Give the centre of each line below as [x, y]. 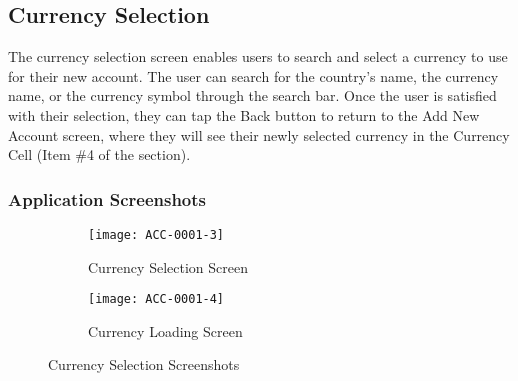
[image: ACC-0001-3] [156, 234]
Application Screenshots [107, 198]
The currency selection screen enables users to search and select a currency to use [258, 56]
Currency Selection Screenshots [144, 364]
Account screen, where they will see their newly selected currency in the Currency [259, 134]
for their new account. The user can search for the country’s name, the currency [253, 75]
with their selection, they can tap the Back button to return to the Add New [244, 114]
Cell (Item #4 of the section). [99, 154]
